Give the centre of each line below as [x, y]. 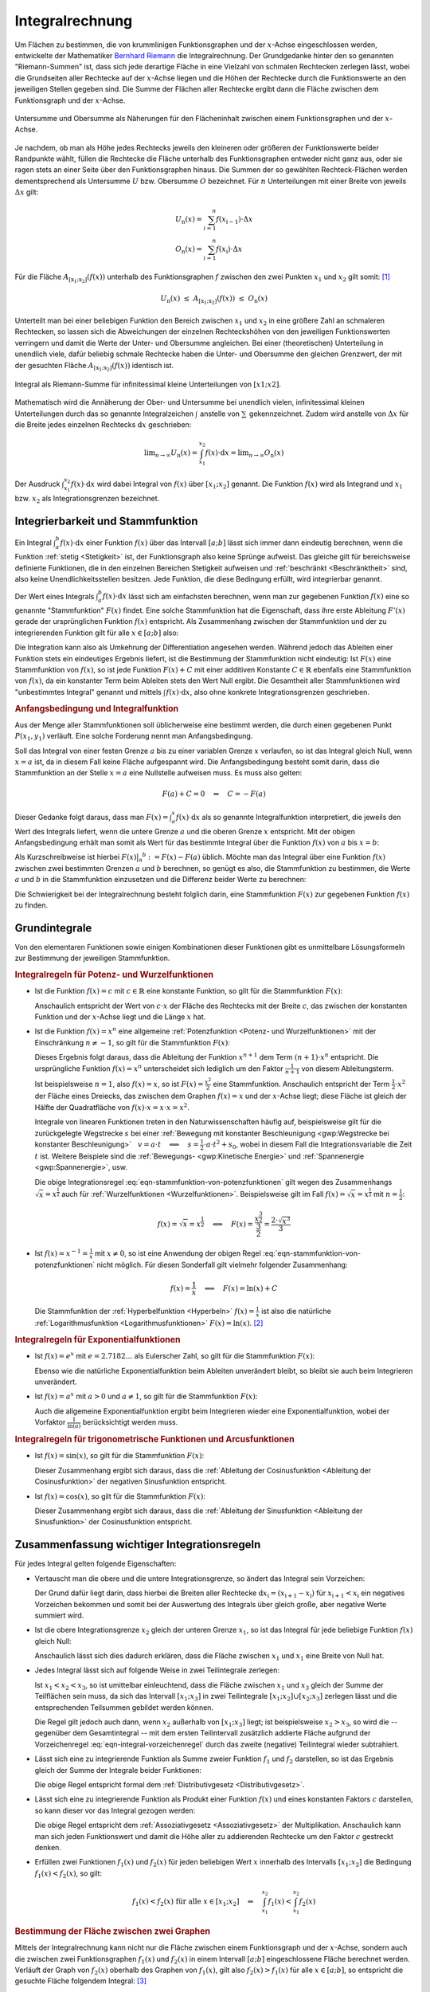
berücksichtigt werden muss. [130, 1422]
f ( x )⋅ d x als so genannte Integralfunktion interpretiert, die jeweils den [288, 817]
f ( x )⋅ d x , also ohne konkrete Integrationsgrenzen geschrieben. [268, 692]
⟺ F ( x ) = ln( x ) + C [241, 1288]
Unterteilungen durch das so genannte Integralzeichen [104, 414]
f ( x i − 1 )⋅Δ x [235, 221]
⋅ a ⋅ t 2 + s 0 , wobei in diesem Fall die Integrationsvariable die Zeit [308, 1145]
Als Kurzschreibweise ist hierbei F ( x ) [76, 857]
